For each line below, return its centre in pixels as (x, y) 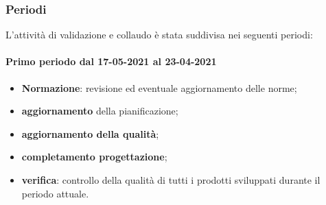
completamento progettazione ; (94, 157)
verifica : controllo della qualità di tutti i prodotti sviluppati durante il (171, 179)
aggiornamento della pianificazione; (100, 111)
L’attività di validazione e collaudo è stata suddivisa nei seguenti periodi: (159, 35)
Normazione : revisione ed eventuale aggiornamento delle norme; (159, 87)
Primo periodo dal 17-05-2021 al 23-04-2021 (111, 61)
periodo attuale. (55, 193)
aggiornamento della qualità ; (90, 133)
